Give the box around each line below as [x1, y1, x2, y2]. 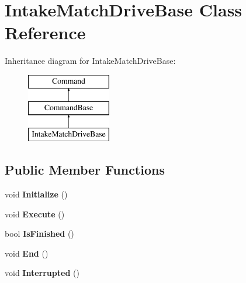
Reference [5, 21, 86, 45]
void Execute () [5, 207, 65, 220]
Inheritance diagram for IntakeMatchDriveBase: [5, 54, 176, 67]
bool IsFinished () [5, 227, 74, 240]
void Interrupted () [5, 267, 79, 279]
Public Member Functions [5, 161, 165, 179]
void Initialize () [5, 188, 68, 200]
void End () [5, 247, 48, 259]
